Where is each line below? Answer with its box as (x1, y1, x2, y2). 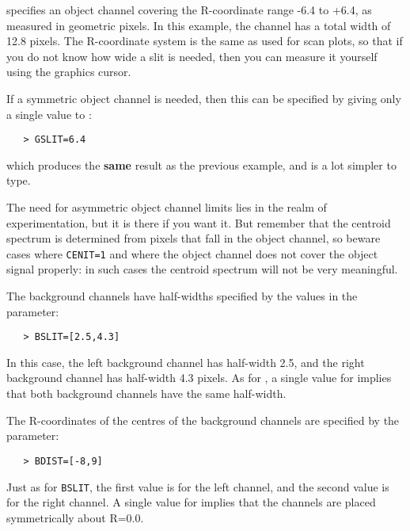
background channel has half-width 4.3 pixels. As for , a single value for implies (6, 369, 392, 386)
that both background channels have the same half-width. (6, 385, 287, 402)
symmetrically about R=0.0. (6, 509, 144, 525)
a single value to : (6, 105, 92, 122)
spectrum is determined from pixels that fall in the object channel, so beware (6, 230, 381, 246)
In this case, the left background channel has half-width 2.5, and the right (6, 353, 365, 370)
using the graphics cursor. (6, 63, 131, 80)
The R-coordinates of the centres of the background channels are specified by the (6, 411, 400, 428)
